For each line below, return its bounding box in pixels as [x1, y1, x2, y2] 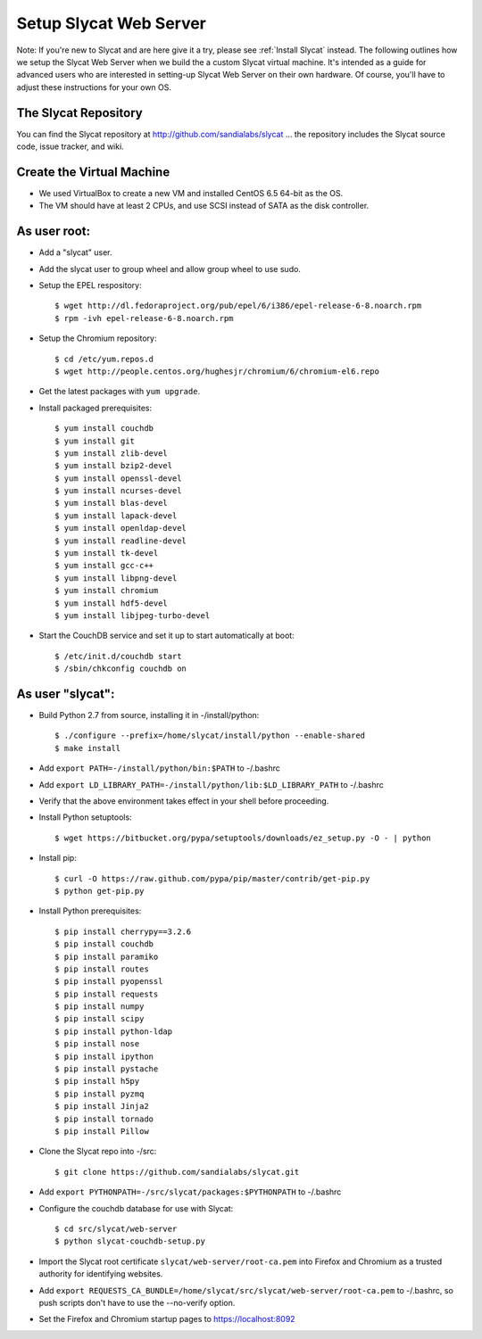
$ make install [54, 743, 121, 753]
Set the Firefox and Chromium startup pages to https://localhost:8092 [38, 1314, 295, 1325]
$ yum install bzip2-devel [54, 460, 173, 471]
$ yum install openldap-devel [54, 523, 187, 533]
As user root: [16, 224, 91, 239]
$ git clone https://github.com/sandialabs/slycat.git [54, 1167, 300, 1177]
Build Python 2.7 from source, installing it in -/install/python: [38, 710, 260, 721]
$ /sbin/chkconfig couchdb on [54, 664, 187, 674]
